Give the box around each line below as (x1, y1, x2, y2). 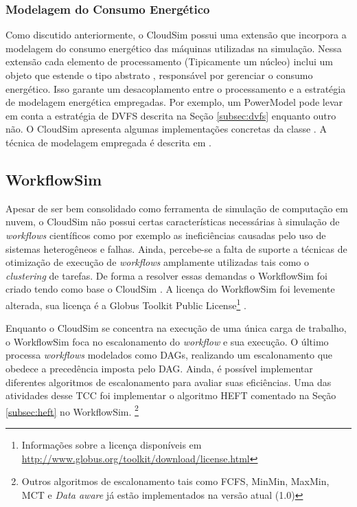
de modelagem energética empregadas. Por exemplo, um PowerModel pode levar (5, 95, 343, 109)
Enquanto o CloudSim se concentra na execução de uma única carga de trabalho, (5, 321, 347, 335)
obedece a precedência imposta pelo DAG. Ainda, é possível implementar (5, 361, 313, 375)
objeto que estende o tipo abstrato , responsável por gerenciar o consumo (5, 68, 313, 82)
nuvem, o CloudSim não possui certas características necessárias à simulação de (5, 214, 340, 229)
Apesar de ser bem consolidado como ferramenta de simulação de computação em (5, 201, 348, 215)
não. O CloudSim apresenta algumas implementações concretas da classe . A (5, 122, 327, 136)
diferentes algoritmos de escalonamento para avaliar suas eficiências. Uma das (5, 374, 332, 389)
